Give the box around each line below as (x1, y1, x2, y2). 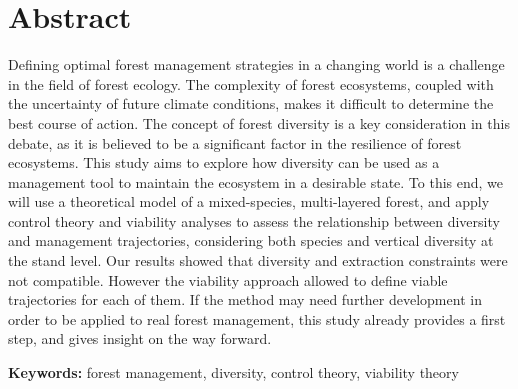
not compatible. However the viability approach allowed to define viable (8, 269, 448, 290)
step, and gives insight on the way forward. (8, 328, 272, 349)
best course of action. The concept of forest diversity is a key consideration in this (8, 112, 510, 133)
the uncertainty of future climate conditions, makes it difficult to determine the (8, 93, 494, 114)
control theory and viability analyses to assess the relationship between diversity (8, 210, 500, 231)
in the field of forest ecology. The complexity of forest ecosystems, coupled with (8, 73, 494, 94)
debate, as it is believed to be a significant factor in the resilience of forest (8, 132, 462, 153)
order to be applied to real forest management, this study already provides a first (8, 308, 506, 329)
